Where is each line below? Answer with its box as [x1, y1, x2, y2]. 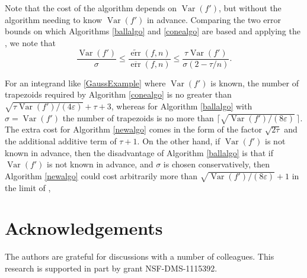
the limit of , [5, 181, 51, 193]
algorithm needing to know [5, 13, 103, 25]
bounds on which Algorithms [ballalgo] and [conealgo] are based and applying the [5, 25, 300, 37]
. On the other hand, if [137, 134, 220, 147]
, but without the [219, 2, 282, 14]
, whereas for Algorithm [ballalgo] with [111, 99, 252, 112]
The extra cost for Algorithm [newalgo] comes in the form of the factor [5, 123, 262, 135]
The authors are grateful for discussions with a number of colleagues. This [5, 250, 274, 263]
